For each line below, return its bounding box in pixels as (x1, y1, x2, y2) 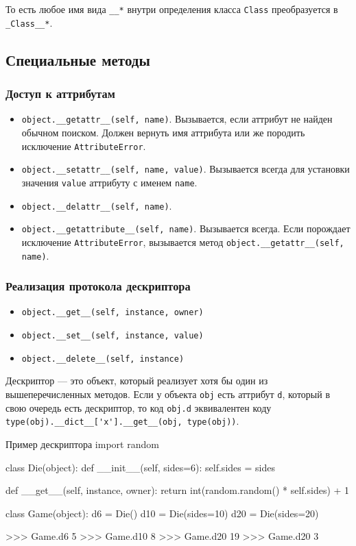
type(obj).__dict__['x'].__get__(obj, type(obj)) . (5, 414, 239, 428)
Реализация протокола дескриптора (5, 277, 191, 295)
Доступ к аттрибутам (5, 85, 115, 102)
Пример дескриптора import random (5, 436, 159, 451)
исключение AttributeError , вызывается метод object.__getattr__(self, (21, 234, 344, 249)
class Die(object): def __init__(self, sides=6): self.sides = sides (5, 460, 275, 474)
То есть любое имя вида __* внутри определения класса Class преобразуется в (5, 2, 338, 16)
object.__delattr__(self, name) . (21, 198, 172, 212)
